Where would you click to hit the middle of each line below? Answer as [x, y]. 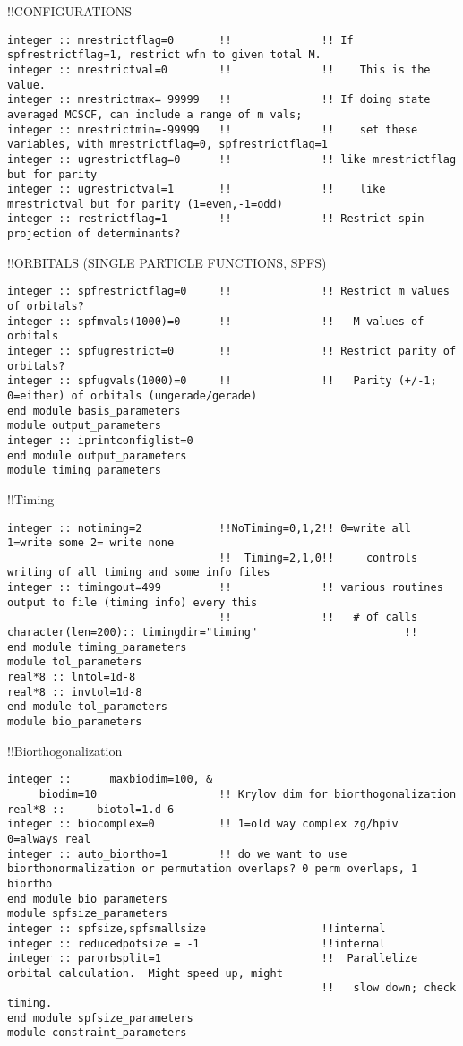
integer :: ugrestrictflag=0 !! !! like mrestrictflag [232, 159]
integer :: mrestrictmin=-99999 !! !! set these [213, 129]
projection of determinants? [94, 234]
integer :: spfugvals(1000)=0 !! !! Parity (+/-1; [222, 381]
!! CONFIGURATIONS [69, 11]
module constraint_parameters [97, 1033]
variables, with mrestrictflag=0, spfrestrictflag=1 [167, 145]
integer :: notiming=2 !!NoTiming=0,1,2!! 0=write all [210, 528]
